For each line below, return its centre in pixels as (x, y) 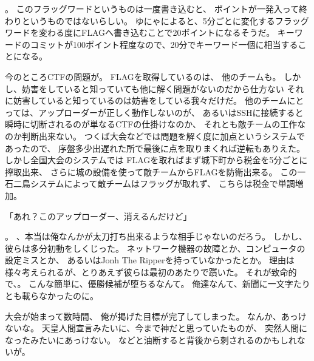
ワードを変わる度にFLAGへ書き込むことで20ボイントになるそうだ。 (140, 32)
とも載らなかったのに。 (52, 296)
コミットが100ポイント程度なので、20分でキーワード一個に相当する (164, 44)
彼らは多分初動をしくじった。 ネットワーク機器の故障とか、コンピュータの (155, 248)
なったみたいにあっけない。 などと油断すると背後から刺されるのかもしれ (151, 339)
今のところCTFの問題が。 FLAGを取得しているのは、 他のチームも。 (143, 76)
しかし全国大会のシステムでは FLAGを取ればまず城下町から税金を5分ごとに (156, 160)
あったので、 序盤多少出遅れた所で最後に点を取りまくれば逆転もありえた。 (155, 148)
